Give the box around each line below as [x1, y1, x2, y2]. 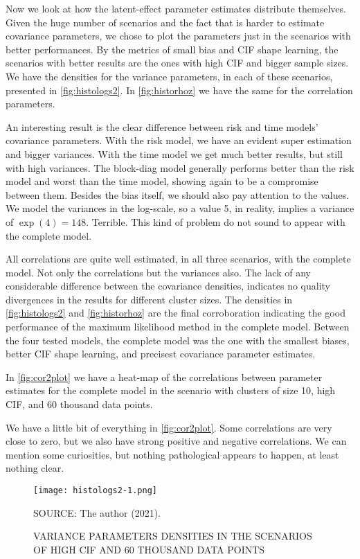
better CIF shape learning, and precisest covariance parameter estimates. [6, 346, 316, 361]
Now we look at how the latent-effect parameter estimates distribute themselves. [6, 1, 346, 15]
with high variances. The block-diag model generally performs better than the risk [6, 160, 354, 175]
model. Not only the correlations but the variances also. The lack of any [6, 265, 311, 279]
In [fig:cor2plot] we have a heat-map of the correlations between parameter [6, 369, 323, 384]
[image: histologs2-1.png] [33, 486, 157, 495]
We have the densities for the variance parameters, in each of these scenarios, [6, 69, 333, 83]
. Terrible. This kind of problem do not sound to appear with [86, 214, 345, 229]
